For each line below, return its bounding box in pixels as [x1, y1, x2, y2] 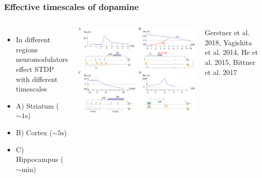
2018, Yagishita [205, 37, 252, 47]
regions [16, 44, 38, 54]
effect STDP [16, 64, 54, 74]
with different [16, 73, 58, 84]
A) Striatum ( [16, 100, 59, 111]
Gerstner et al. [205, 27, 250, 38]
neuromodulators [16, 54, 69, 64]
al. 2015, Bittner [205, 57, 255, 67]
